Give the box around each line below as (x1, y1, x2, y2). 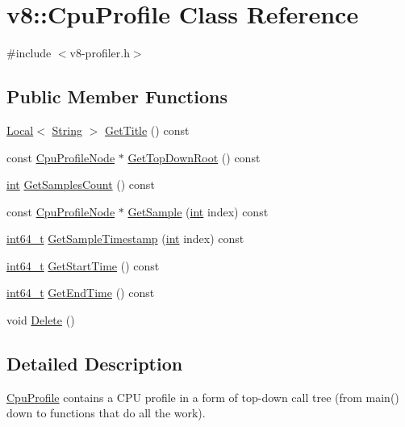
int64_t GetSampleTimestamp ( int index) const (6, 230, 244, 247)
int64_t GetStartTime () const (6, 257, 160, 274)
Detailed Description (6, 351, 183, 376)
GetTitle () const (104, 121, 190, 138)
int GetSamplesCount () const (6, 176, 155, 193)
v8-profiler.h (69, 44, 130, 61)
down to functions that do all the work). (6, 404, 206, 421)
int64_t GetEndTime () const (6, 284, 155, 301)
